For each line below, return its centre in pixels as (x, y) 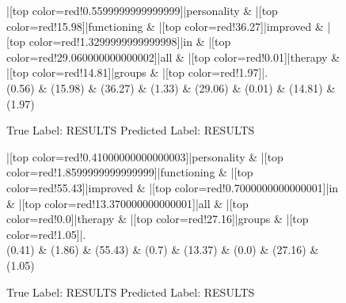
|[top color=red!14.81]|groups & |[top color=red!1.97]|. (137, 72)
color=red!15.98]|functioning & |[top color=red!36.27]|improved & (165, 26)
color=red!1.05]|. (46, 234)
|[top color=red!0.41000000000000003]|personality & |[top (145, 156)
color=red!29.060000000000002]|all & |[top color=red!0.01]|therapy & (173, 57)
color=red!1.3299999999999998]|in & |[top (130, 42)
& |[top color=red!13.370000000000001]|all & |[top (127, 203)
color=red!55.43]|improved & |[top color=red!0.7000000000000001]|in (173, 187)
